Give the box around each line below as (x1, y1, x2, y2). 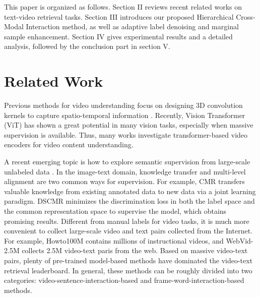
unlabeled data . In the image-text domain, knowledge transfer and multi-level (4, 166, 246, 176)
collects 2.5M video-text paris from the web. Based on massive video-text (22, 245, 248, 256)
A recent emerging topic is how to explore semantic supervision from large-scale (4, 156, 250, 167)
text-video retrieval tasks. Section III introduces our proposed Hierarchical (4, 11, 234, 22)
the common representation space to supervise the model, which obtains (4, 206, 227, 216)
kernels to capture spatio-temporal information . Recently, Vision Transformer (4, 109, 245, 120)
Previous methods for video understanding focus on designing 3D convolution (4, 100, 243, 110)
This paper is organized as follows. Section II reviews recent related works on (4, 2, 242, 12)
